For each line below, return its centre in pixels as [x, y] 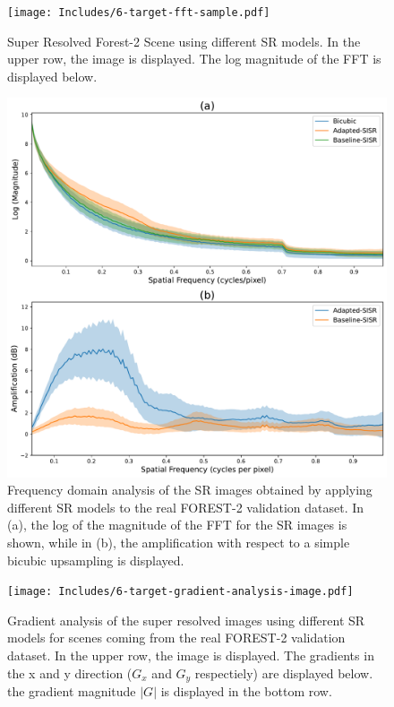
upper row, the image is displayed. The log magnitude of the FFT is [194, 59]
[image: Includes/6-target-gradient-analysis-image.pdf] [180, 592]
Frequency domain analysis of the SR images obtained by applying [190, 490]
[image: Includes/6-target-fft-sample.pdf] [139, 13]
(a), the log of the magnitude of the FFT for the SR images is [177, 525]
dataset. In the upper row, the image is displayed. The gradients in [191, 655]
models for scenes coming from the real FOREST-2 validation [176, 638]
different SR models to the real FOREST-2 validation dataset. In [186, 507]
